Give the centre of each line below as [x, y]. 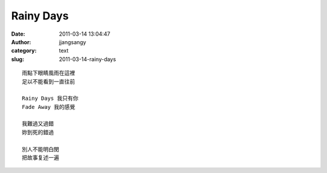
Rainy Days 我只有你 [50, 99]
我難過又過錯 [38, 124]
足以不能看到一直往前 [48, 81]
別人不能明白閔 [41, 149]
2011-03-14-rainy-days [88, 59]
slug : [18, 59]
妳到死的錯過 [38, 132]
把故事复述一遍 [41, 158]
